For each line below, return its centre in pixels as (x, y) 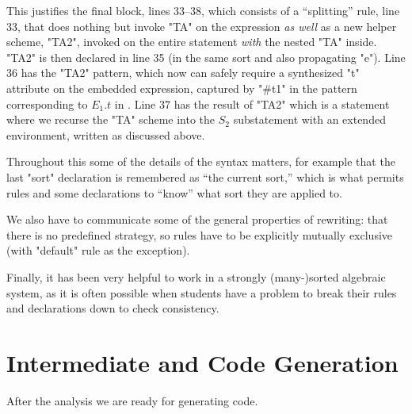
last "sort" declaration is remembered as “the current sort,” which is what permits (205, 176)
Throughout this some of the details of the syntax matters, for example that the (201, 161)
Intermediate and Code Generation (202, 362)
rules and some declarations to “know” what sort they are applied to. (174, 192)
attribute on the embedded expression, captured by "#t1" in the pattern (182, 88)
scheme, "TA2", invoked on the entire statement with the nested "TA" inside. (192, 42)
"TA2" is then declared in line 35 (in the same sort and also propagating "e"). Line (206, 57)
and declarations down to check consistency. (113, 308)
